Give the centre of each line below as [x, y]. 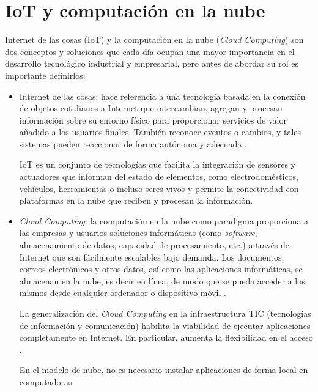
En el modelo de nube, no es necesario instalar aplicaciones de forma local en [164, 370]
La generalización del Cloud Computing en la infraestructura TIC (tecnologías [165, 313]
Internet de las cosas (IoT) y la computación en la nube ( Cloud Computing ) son [154, 39]
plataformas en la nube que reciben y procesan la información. [136, 200]
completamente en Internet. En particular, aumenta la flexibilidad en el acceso [166, 337]
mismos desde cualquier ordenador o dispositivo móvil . [123, 293]
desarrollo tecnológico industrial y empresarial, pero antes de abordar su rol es [152, 63]
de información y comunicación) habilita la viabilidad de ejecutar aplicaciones [165, 325]
